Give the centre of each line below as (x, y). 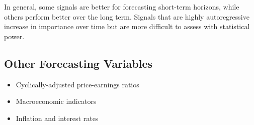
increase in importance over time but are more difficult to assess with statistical (127, 26)
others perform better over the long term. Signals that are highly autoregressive (127, 16)
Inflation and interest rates (57, 118)
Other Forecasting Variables (78, 63)
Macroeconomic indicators (56, 101)
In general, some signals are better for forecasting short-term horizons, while (122, 7)
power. (14, 36)
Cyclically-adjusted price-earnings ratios (77, 84)
